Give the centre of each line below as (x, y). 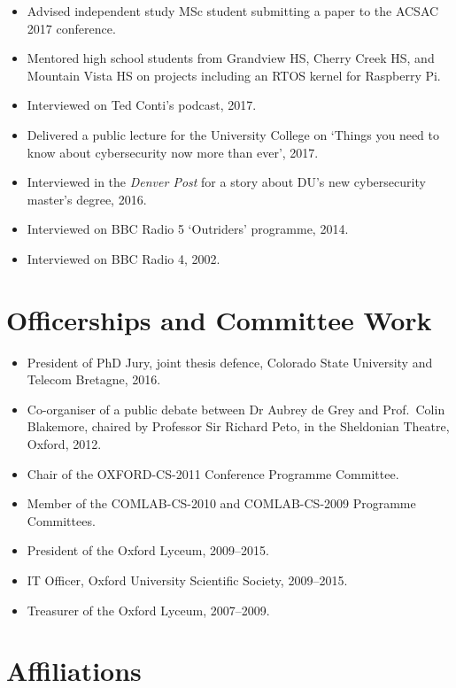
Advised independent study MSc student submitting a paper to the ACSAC (233, 11)
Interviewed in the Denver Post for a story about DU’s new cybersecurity (226, 182)
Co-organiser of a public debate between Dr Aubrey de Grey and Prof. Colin (236, 409)
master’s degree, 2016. (87, 199)
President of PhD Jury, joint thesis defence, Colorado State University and (230, 362)
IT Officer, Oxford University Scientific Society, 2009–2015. (187, 580)
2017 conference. (71, 28)
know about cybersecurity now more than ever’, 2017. (173, 152)
